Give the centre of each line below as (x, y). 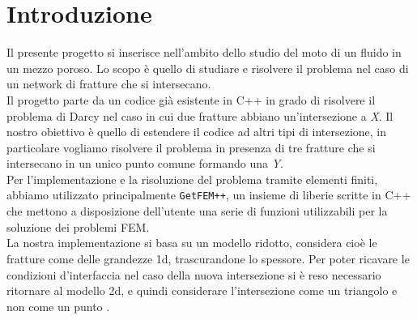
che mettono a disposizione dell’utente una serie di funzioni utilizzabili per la (197, 211)
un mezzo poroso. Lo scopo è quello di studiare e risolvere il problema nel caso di (208, 68)
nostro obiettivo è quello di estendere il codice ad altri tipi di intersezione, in (196, 132)
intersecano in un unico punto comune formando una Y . (145, 163)
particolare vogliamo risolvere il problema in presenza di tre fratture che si (191, 147)
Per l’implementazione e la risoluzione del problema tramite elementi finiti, (192, 179)
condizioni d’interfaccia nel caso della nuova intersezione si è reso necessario (194, 274)
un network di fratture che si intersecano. (109, 84)
